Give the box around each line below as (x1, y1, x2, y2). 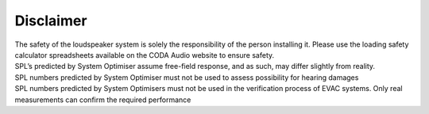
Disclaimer (14, 12, 87, 29)
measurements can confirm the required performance (14, 95, 191, 104)
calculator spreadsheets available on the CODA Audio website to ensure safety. (14, 50, 275, 59)
